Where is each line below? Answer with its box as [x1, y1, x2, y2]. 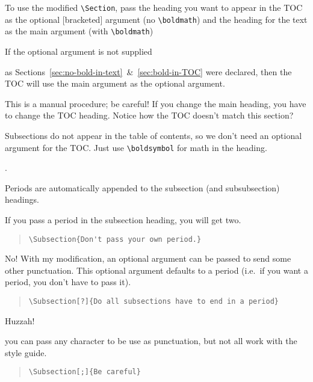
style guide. [5, 346, 47, 359]
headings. [5, 193, 39, 206]
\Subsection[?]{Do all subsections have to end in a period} [28, 297, 279, 306]
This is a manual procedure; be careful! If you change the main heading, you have [5, 97, 306, 109]
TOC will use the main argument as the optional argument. [5, 77, 225, 90]
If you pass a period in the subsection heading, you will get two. [5, 213, 241, 226]
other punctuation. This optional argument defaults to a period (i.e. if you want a [5, 263, 308, 276]
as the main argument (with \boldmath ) [5, 25, 153, 37]
